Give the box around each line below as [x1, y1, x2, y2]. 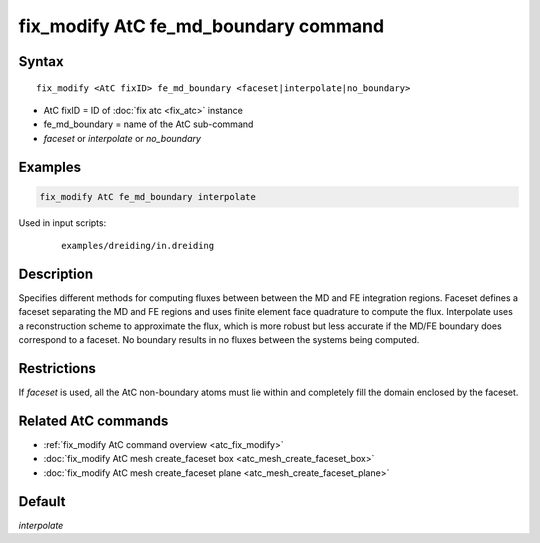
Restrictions [18, 360, 97, 377]
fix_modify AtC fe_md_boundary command [18, 15, 385, 37]
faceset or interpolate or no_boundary [43, 132, 202, 144]
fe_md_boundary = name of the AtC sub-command [43, 118, 254, 130]
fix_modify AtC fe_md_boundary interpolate [39, 191, 257, 202]
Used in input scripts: [18, 216, 107, 229]
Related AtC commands [18, 412, 169, 429]
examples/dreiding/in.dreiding [61, 240, 215, 252]
